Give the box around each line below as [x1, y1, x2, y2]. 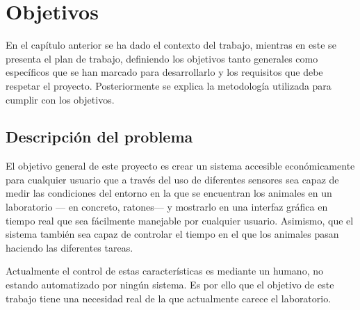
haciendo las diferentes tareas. [6, 240, 133, 254]
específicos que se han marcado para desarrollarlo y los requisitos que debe [6, 65, 323, 79]
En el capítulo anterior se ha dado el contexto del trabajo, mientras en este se [6, 38, 336, 52]
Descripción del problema [6, 126, 193, 147]
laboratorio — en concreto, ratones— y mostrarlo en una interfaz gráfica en [6, 199, 328, 214]
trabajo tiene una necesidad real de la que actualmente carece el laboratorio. [6, 291, 332, 305]
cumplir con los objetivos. [6, 92, 115, 106]
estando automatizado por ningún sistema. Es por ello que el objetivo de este [6, 277, 334, 292]
